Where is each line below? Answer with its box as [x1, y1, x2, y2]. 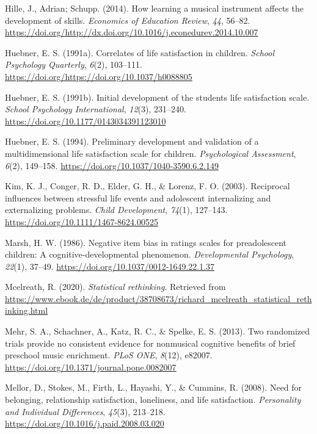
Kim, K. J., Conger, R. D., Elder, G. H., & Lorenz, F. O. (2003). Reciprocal [5, 179, 290, 192]
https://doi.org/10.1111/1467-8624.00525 [5, 215, 158, 228]
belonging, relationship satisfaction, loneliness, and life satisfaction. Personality [5, 393, 301, 406]
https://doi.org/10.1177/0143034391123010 [5, 114, 166, 127]
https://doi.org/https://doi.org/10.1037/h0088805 [5, 70, 192, 82]
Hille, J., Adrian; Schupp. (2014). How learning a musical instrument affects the [5, 2, 304, 14]
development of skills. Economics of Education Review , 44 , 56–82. [5, 13, 250, 26]
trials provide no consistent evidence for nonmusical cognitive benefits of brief [5, 336, 296, 349]
